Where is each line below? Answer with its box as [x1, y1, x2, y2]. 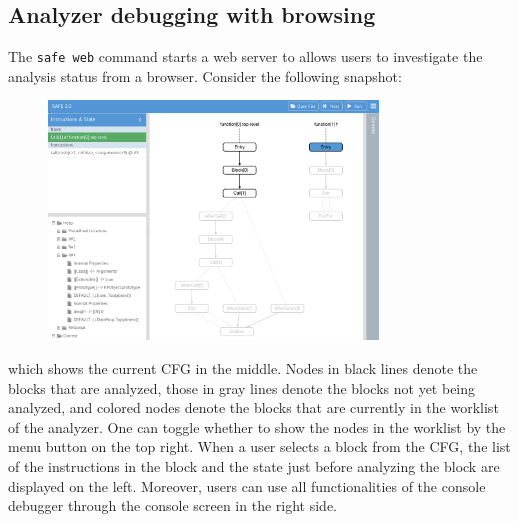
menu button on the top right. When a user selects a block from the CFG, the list [8, 436, 511, 457]
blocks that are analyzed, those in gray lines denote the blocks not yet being [8, 377, 476, 398]
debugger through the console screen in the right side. [8, 495, 337, 516]
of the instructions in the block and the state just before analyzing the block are [8, 455, 500, 476]
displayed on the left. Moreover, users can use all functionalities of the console [8, 475, 486, 496]
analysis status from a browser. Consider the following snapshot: [8, 65, 402, 86]
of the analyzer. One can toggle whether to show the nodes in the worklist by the [8, 416, 506, 437]
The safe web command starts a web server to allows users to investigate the [8, 46, 483, 67]
